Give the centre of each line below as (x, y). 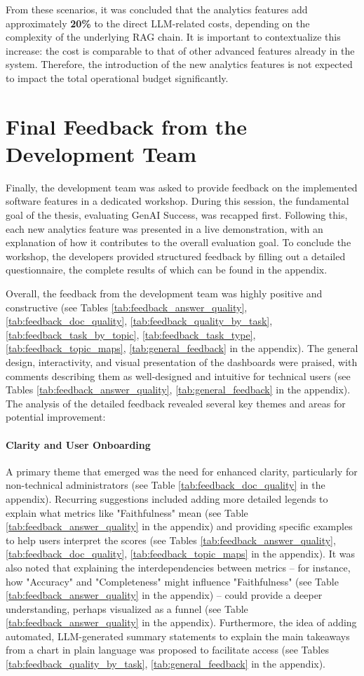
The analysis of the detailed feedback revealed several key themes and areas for (176, 403)
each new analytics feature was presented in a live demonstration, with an (164, 228)
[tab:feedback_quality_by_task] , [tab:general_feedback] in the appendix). (166, 664)
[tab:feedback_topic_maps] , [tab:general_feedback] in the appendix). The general (182, 348)
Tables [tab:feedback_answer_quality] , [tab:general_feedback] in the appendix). (178, 390)
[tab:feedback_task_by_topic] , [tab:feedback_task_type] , (131, 334)
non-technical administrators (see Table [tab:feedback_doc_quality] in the (166, 485)
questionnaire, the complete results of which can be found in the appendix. (167, 270)
